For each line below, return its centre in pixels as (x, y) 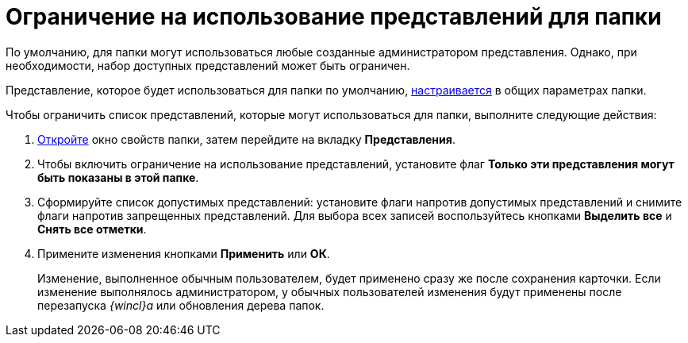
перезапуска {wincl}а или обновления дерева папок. (181, 305)
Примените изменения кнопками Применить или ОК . (184, 253)
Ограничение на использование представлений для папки (334, 17)
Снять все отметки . (92, 229)
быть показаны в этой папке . (118, 177)
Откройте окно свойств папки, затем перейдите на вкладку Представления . (246, 139)
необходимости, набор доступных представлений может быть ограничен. (208, 65)
